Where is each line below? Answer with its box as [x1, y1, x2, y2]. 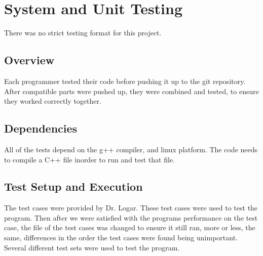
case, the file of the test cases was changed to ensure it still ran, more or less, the [4, 222, 255, 233]
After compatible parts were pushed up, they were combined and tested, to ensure [4, 86, 259, 96]
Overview [4, 52, 55, 68]
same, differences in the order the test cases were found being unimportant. [4, 232, 238, 243]
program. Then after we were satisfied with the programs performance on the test [4, 212, 258, 223]
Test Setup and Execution [4, 179, 143, 194]
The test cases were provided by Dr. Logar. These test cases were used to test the [4, 202, 258, 213]
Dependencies [4, 120, 78, 136]
